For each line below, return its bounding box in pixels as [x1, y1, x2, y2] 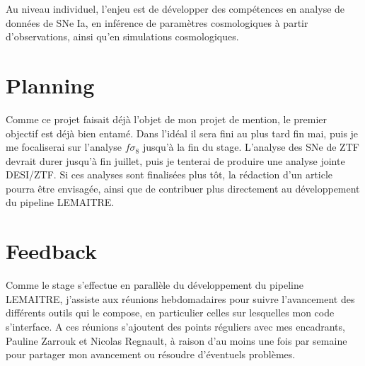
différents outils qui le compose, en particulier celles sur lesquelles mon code [6, 305, 335, 320]
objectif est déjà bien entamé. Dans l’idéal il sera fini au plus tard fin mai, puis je [6, 125, 359, 140]
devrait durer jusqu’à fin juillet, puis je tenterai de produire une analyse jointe [6, 153, 345, 168]
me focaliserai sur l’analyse [6, 139, 122, 154]
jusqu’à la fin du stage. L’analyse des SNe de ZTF [142, 139, 359, 154]
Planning [6, 70, 95, 99]
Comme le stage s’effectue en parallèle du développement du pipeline [6, 278, 303, 292]
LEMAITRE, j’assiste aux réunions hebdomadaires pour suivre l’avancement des [6, 291, 355, 306]
